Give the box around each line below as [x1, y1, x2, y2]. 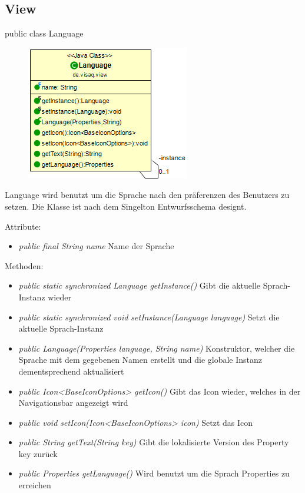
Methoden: [5, 259, 44, 272]
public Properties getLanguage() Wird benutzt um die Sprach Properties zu [18, 467, 290, 479]
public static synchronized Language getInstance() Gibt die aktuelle [18, 279, 261, 292]
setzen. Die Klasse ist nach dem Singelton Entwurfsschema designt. [5, 200, 247, 212]
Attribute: [5, 220, 41, 232]
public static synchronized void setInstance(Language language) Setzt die [18, 310, 280, 323]
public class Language [5, 27, 84, 39]
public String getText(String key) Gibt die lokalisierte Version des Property [18, 436, 289, 448]
